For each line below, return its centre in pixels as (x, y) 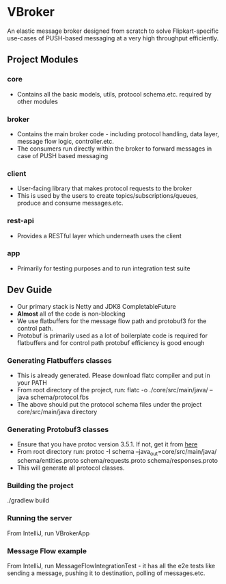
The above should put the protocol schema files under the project (109, 404)
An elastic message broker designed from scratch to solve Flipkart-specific (113, 31)
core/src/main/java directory (57, 411)
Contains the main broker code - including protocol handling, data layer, (118, 134)
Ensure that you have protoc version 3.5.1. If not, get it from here (107, 444)
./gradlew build (28, 500)
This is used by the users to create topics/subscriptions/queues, (108, 196)
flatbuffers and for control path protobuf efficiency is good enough (111, 342)
